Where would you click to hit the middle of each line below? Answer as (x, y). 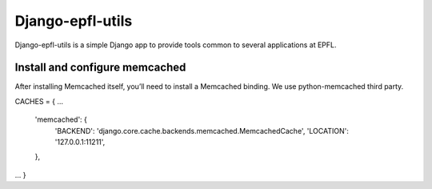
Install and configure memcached (100, 68)
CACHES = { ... (39, 101)
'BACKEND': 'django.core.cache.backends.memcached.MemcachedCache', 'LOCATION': (202, 131)
